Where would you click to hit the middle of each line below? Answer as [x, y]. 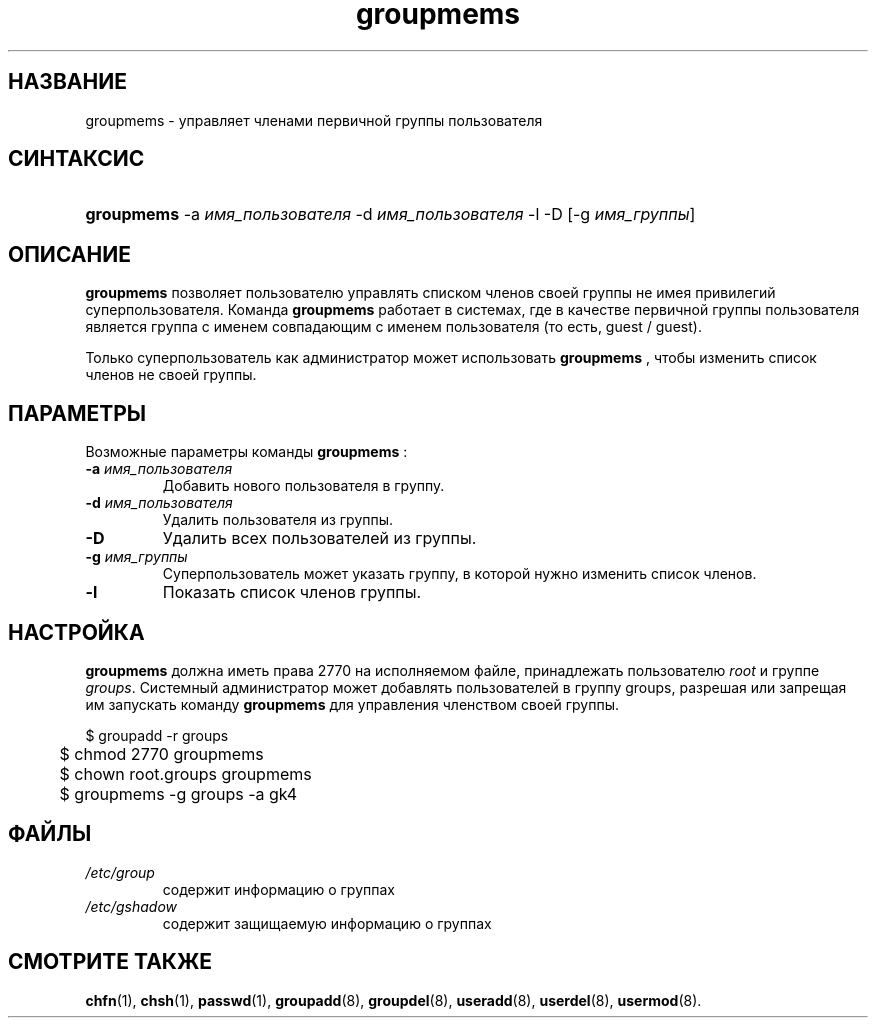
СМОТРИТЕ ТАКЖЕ [110, 962]
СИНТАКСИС [76, 159]
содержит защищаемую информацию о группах [327, 923]
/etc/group [120, 872]
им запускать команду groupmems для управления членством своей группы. [352, 704]
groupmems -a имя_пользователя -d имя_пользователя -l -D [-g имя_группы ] [390, 214]
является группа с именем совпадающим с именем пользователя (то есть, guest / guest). [393, 327]
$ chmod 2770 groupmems [161, 753]
